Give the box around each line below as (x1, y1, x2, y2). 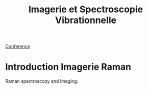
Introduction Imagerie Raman (5, 61, 132, 73)
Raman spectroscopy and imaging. (5, 78, 79, 84)
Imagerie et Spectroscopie (28, 4, 143, 15)
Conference (5, 43, 31, 50)
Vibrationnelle (55, 14, 116, 26)
